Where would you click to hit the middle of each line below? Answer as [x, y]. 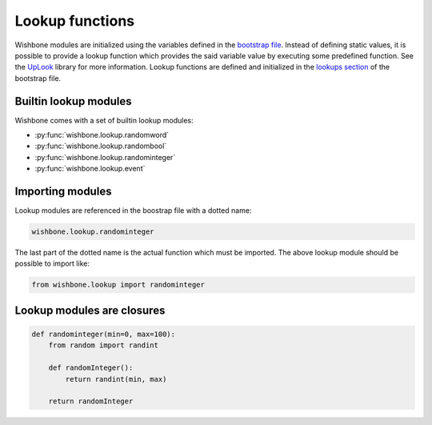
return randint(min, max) [116, 379]
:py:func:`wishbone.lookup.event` [90, 169]
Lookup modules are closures [90, 310]
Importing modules [63, 191]
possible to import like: [52, 263]
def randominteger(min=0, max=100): [104, 335]
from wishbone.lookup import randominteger [118, 285]
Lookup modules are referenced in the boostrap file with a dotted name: [133, 210]
